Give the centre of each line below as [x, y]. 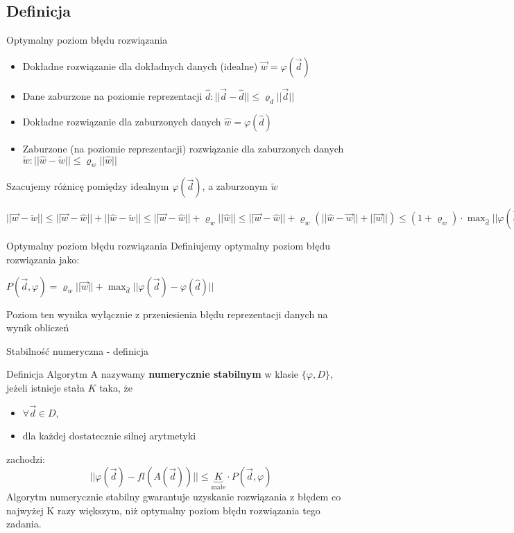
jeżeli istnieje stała [45, 387]
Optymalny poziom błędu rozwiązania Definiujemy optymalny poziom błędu [169, 246]
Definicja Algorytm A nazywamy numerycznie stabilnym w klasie [153, 374]
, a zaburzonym [235, 186]
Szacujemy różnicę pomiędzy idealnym [88, 186]
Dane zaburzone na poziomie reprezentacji [112, 96]
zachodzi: [26, 458]
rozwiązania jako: [43, 260]
